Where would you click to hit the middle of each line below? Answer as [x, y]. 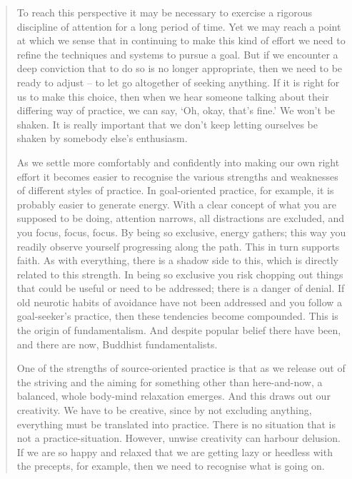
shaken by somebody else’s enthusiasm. [102, 138]
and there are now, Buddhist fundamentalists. [117, 344]
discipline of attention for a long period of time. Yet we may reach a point [179, 26]
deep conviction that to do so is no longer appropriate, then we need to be [180, 68]
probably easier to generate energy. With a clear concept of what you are [176, 204]
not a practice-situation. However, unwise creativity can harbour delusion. [178, 438]
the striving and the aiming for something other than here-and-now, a [170, 382]
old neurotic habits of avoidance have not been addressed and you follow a [180, 302]
